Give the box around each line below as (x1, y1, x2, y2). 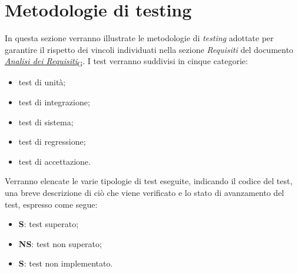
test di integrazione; (18, 96, 90, 108)
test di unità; (18, 76, 66, 88)
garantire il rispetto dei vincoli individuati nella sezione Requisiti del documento (5, 43, 293, 55)
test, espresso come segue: (5, 198, 98, 210)
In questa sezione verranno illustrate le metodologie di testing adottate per (5, 32, 274, 44)
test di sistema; (18, 115, 74, 128)
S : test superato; (18, 218, 79, 230)
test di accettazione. (18, 155, 91, 167)
